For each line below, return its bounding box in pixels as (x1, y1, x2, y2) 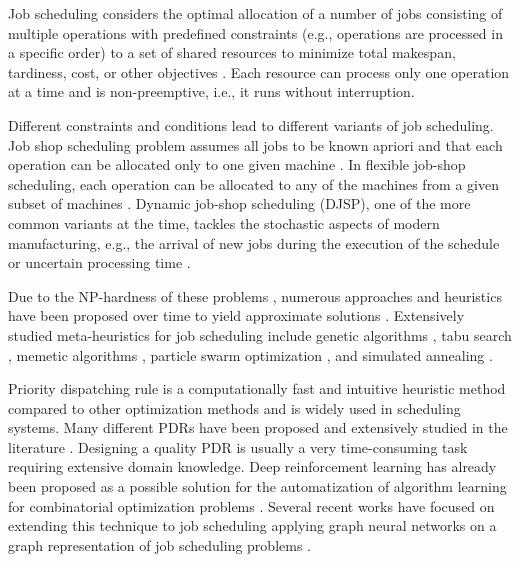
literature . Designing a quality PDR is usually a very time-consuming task (8, 436, 468, 457)
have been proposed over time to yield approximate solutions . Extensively (8, 305, 465, 326)
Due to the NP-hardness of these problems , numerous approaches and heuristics (8, 285, 502, 306)
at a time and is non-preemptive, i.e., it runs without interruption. (8, 81, 415, 102)
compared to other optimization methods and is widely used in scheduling (8, 397, 461, 418)
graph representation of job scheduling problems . (8, 534, 311, 555)
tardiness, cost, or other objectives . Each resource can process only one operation (8, 61, 510, 82)
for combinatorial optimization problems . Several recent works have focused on (8, 495, 495, 516)
